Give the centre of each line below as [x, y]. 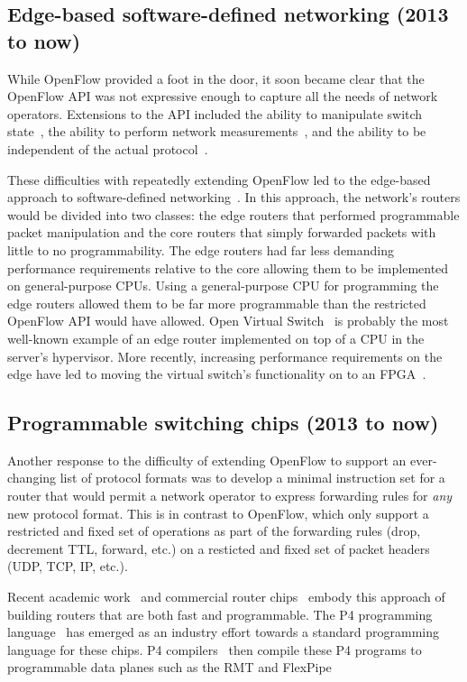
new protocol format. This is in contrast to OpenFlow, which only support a [218, 513]
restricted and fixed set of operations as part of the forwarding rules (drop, [214, 531]
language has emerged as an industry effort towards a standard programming [224, 632]
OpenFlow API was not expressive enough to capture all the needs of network [223, 96]
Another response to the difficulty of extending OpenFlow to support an [207, 460]
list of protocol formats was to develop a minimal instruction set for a [252, 478]
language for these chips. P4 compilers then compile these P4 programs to [215, 649]
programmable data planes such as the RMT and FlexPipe [169, 667]
